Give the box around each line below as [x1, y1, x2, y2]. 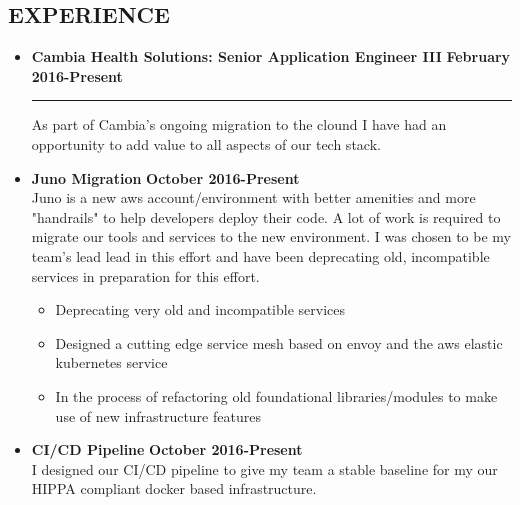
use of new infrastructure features [55, 405, 261, 426]
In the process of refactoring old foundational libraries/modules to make [55, 385, 498, 406]
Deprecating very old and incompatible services [55, 299, 346, 320]
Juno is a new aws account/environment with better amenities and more [31, 187, 476, 208]
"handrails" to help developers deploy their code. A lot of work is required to [31, 206, 501, 227]
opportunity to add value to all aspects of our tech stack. [31, 133, 381, 154]
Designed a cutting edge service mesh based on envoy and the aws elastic [55, 332, 503, 353]
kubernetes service [55, 352, 168, 373]
